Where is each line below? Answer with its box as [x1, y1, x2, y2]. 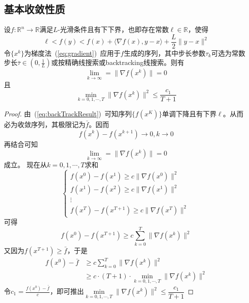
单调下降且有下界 [162, 108, 217, 118]
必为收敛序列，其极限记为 [4, 119, 85, 129]
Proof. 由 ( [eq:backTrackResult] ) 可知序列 [4, 108, 132, 118]
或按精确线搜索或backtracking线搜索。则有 [51, 57, 184, 67]
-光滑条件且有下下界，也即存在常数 [57, 24, 169, 34]
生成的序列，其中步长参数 [124, 48, 206, 58]
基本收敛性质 [4, 1, 65, 16]
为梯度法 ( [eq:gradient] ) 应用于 [24, 48, 121, 58]
